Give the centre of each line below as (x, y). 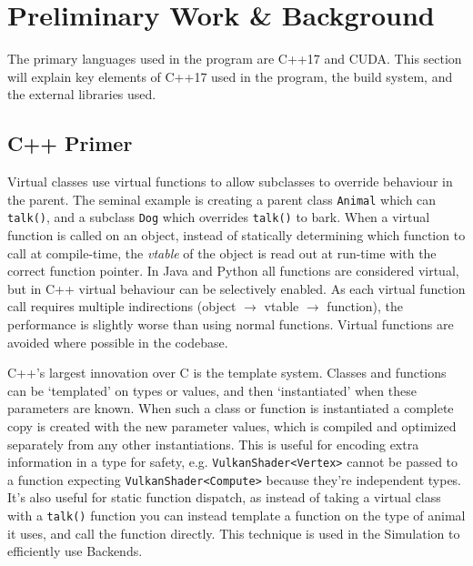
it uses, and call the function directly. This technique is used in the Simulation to (234, 533)
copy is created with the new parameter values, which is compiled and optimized (232, 425)
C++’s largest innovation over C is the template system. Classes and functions (227, 373)
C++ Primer (70, 143)
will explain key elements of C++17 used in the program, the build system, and (230, 76)
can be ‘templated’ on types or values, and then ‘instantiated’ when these (212, 390)
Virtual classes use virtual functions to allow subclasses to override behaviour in (230, 182)
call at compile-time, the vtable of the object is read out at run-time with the (222, 253)
